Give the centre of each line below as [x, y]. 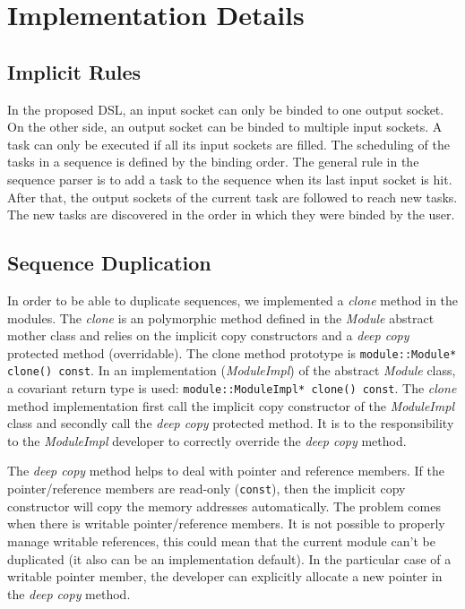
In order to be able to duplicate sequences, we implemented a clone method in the [233, 300]
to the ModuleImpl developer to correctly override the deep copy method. [207, 440]
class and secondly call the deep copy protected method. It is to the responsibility [231, 423]
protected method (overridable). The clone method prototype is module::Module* [232, 352]
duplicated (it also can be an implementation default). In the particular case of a [229, 558]
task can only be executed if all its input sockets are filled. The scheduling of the [228, 144]
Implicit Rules [74, 71]
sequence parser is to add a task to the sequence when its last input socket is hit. [230, 179]
